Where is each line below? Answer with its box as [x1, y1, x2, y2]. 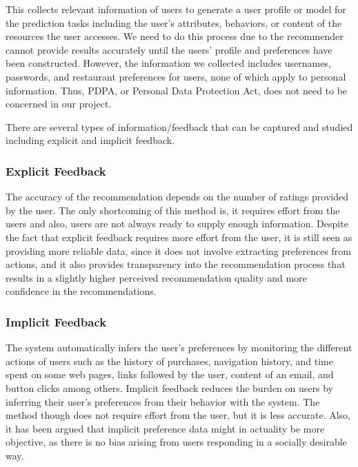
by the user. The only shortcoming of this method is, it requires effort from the [6, 203, 340, 217]
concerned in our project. [6, 96, 112, 111]
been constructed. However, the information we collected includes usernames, [6, 56, 331, 70]
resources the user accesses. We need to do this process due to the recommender [6, 29, 344, 43]
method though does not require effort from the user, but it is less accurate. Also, [6, 408, 351, 422]
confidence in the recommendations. [6, 284, 157, 298]
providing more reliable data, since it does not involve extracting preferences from [6, 243, 352, 258]
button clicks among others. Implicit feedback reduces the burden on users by [6, 380, 333, 395]
